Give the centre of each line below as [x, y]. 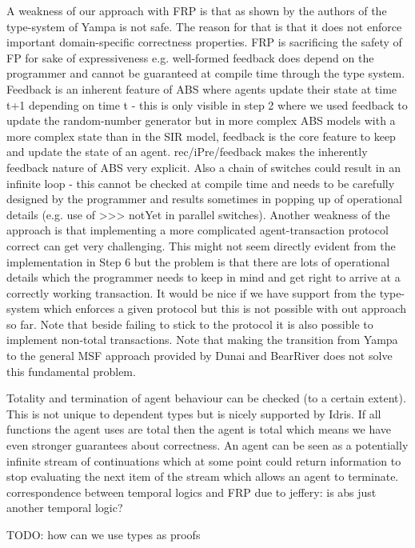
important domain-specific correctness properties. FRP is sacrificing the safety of [204, 42]
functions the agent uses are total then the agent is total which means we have [199, 429]
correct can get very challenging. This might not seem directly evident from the [201, 245]
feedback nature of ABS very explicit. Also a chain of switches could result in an [204, 167]
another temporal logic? [65, 508]
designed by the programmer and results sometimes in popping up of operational [204, 199]
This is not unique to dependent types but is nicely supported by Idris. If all [194, 413]
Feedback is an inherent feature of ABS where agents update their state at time [202, 88]
